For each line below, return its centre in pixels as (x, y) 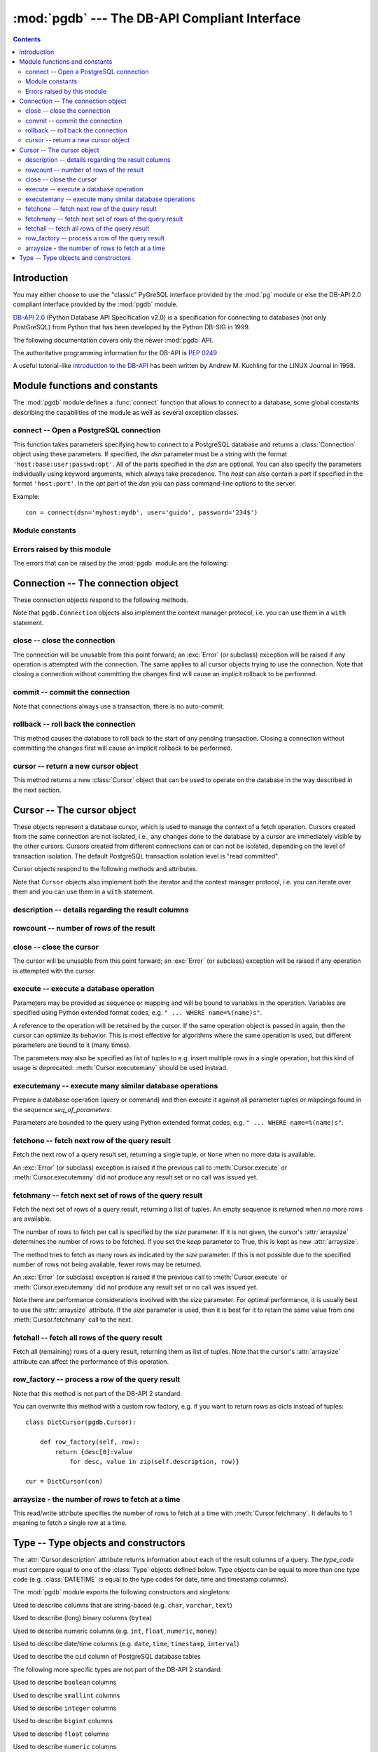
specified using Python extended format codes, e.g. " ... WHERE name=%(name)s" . (138, 1013)
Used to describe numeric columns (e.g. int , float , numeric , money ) (115, 1631)
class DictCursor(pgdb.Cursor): (81, 1422)
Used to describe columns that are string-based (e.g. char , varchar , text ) (122, 1605)
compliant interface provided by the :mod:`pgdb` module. (96, 304)
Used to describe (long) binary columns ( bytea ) (83, 1618)
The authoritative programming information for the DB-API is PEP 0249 (115, 353)
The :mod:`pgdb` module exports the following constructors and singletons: (122, 1592)
